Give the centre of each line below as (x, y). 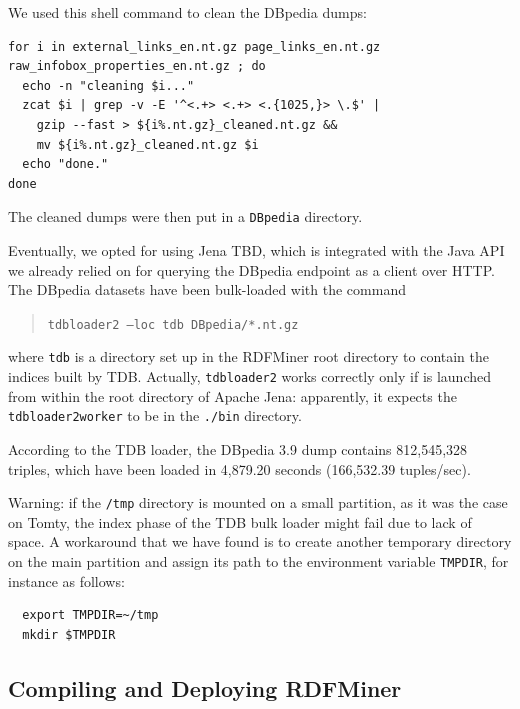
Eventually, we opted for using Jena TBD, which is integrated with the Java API (256, 250)
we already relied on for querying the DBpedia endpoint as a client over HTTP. (251, 269)
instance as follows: (66, 580)
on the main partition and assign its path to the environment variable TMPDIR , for (258, 561)
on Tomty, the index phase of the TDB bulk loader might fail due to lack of (240, 521)
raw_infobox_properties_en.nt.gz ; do (137, 66)
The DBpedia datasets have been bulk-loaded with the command (207, 289)
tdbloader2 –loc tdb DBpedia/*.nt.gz (173, 324)
